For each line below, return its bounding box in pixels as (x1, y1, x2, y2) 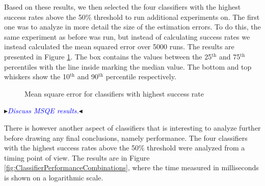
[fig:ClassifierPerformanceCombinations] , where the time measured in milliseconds (4, 162, 259, 173)
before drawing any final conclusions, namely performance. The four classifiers (4, 132, 248, 143)
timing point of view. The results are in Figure (4, 152, 150, 163)
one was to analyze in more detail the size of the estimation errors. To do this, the (4, 21, 261, 32)
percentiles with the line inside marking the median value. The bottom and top (4, 61, 252, 72)
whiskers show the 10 (4, 71, 70, 82)
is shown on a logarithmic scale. (4, 172, 103, 182)
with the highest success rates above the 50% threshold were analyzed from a (4, 142, 245, 153)
